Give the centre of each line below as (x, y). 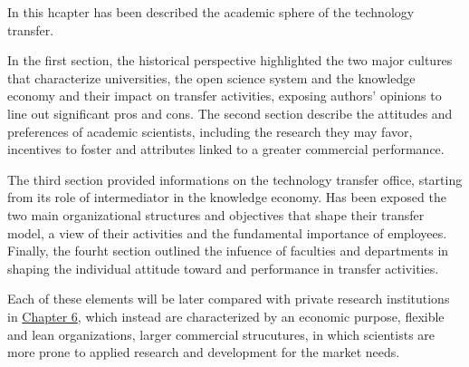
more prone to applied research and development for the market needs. (204, 352)
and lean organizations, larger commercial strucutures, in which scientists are (221, 334)
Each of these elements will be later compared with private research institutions (229, 299)
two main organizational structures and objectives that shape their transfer (216, 214)
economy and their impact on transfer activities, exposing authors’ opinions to (225, 96)
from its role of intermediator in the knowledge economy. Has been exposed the (227, 197)
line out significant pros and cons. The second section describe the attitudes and (230, 113)
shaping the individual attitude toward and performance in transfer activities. (223, 268)
